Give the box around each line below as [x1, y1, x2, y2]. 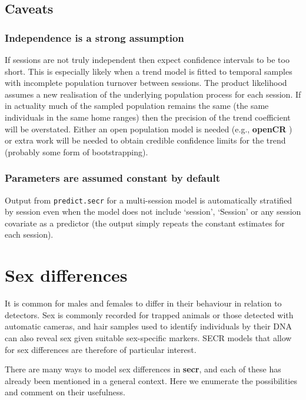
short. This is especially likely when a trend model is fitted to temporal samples [5, 65, 292, 77]
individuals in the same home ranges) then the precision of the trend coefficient [5, 111, 291, 123]
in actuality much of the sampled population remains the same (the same [5, 99, 269, 112]
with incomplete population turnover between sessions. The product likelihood [5, 76, 287, 89]
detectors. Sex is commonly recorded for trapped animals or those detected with [5, 308, 294, 321]
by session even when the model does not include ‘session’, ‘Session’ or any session [5, 205, 301, 218]
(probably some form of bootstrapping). [5, 145, 148, 158]
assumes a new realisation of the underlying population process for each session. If [5, 88, 301, 100]
